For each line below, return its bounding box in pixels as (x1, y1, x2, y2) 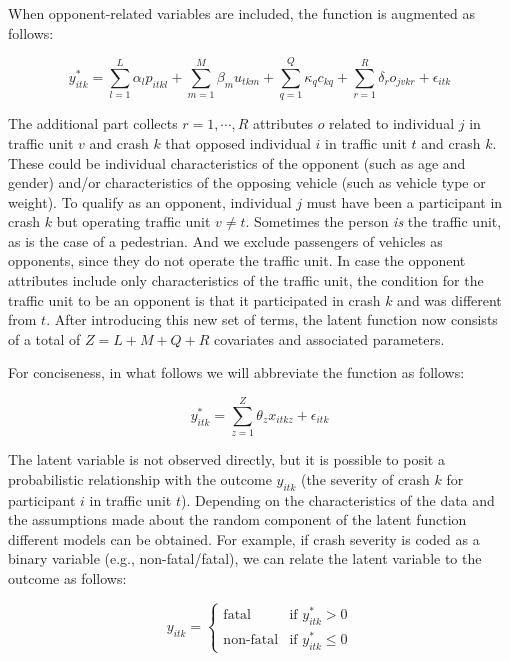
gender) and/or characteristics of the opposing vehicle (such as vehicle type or (8, 172, 486, 193)
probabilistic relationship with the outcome (8, 468, 272, 489)
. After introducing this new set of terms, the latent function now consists (46, 309, 498, 330)
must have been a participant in (306, 191, 503, 212)
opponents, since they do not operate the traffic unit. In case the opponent (8, 250, 466, 271)
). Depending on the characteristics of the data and (180, 489, 495, 510)
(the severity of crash (300, 468, 430, 489)
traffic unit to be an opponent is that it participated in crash (8, 289, 381, 310)
